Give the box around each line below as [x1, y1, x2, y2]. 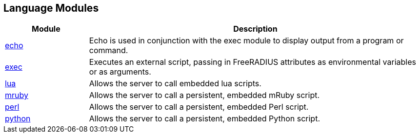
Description [233, 24, 278, 34]
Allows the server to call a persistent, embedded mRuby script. [89, 90, 320, 100]
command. [89, 45, 128, 56]
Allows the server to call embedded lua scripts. [89, 78, 261, 89]
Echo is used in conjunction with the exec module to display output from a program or [89, 36, 404, 46]
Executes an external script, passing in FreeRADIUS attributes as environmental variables [89, 57, 416, 67]
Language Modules [3, 2, 99, 14]
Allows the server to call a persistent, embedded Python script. [89, 114, 320, 124]
